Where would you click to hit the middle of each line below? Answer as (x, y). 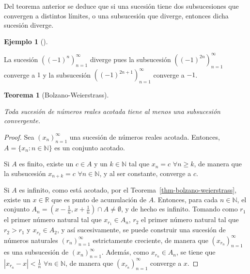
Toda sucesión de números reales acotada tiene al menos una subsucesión (112, 111)
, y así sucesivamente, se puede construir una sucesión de (141, 230)
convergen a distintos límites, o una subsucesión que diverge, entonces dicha (116, 15)
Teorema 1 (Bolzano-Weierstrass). (56, 94)
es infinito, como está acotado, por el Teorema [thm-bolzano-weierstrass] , (128, 190)
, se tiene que (196, 252)
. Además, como (125, 252)
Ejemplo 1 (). (26, 41)
